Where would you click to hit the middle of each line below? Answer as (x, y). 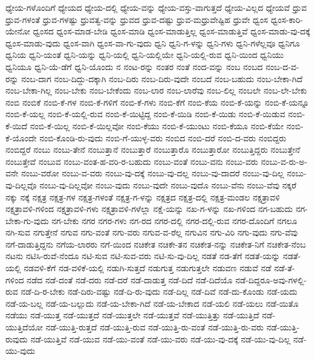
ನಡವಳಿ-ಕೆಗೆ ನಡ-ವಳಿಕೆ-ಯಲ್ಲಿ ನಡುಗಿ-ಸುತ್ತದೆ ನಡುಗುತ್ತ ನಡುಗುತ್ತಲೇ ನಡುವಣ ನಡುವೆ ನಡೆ (148, 268)
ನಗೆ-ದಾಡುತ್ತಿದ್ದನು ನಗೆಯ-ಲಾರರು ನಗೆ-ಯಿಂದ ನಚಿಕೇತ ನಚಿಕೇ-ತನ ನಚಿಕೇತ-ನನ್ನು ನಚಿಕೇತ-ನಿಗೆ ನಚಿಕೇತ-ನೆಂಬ (156, 244)
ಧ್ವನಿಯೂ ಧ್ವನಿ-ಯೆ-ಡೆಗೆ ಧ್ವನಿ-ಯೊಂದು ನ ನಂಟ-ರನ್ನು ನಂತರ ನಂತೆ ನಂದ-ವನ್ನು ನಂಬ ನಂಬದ (134, 66)
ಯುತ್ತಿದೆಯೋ (24, 327)
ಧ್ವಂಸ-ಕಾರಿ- (287, 19)
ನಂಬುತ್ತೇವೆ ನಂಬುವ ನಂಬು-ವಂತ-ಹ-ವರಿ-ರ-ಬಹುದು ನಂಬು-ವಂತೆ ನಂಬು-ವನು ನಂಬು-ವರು (132, 161)
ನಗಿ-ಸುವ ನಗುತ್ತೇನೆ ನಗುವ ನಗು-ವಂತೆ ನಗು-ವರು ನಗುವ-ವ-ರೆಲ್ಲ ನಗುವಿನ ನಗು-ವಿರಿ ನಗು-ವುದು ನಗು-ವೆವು (152, 232)
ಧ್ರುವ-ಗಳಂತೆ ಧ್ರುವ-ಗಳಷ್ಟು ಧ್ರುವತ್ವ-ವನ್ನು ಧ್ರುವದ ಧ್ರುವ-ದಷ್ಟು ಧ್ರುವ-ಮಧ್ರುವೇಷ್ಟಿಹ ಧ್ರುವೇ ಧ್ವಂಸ (137, 19)
